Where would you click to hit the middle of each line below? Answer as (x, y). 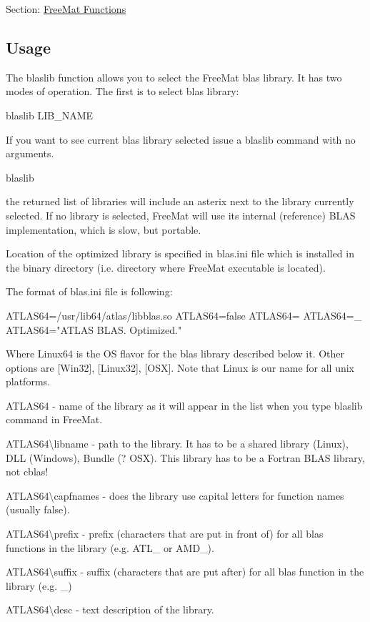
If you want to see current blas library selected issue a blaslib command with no (181, 139)
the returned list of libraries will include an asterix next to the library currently (180, 201)
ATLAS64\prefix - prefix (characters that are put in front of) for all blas (165, 534)
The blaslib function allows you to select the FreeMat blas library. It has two (174, 77)
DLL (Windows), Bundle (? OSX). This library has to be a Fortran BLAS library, (185, 457)
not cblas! (27, 472)
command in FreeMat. (54, 419)
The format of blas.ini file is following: (89, 291)
